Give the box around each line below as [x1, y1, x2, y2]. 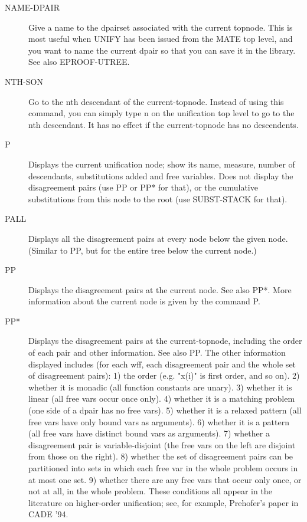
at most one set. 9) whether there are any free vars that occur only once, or [28, 473, 302, 485]
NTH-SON [5, 75, 43, 87]
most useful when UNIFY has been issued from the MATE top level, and [28, 32, 293, 45]
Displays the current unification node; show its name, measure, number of [28, 157, 295, 170]
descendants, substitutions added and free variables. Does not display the [28, 169, 293, 182]
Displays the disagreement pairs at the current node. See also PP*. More [28, 283, 292, 296]
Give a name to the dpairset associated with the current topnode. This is [28, 21, 293, 33]
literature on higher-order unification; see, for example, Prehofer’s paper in [28, 496, 299, 508]
